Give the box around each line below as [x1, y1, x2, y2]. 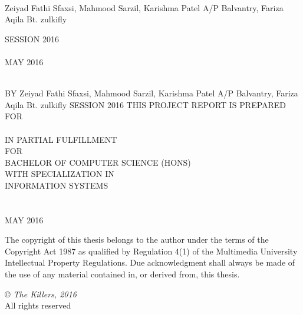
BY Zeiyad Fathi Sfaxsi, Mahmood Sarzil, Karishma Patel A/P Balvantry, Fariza [5, 87, 298, 99]
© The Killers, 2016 [5, 287, 77, 300]
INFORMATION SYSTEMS [5, 179, 108, 191]
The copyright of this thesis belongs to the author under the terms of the [5, 233, 269, 246]
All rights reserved [5, 299, 71, 311]
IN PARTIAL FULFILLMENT [5, 133, 117, 145]
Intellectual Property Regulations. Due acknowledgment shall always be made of [5, 256, 295, 269]
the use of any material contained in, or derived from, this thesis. [5, 268, 240, 280]
